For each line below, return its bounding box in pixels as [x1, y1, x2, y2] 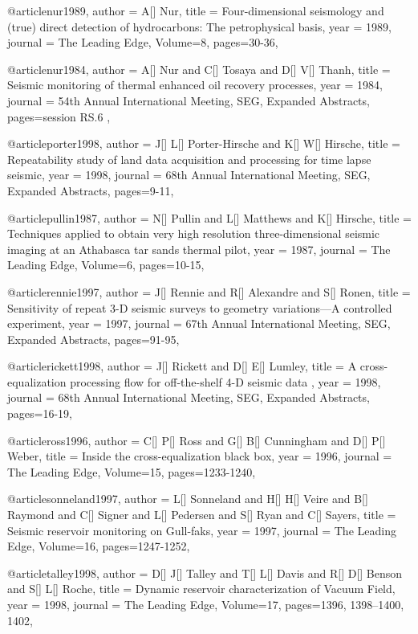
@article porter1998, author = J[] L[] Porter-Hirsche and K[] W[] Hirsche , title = [7, 135, 400, 152]
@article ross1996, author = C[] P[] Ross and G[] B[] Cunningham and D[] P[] [7, 432, 386, 448]
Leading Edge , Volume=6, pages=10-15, [7, 256, 205, 273]
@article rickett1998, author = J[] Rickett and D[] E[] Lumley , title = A [7, 358, 357, 374]
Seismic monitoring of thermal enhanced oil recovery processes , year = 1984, [7, 76, 383, 93]
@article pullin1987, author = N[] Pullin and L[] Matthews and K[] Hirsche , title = [7, 209, 412, 226]
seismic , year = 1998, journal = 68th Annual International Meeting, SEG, [7, 166, 371, 183]
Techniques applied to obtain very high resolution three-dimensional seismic [7, 225, 380, 242]
